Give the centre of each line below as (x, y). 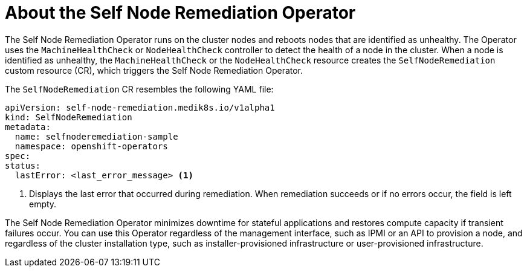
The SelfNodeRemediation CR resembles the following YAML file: (139, 89)
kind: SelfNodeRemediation (69, 117)
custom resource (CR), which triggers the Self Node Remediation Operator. (154, 70)
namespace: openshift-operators (91, 146)
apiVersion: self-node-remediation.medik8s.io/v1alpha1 (140, 107)
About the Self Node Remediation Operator (180, 13)
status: (23, 165)
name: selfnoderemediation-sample (96, 136)
